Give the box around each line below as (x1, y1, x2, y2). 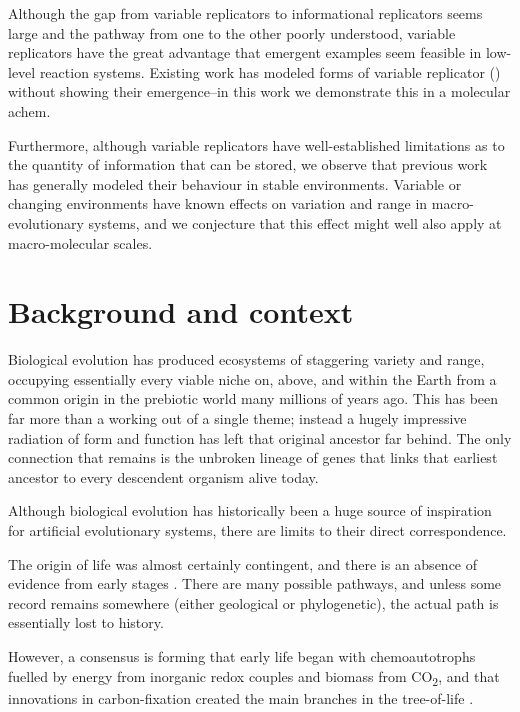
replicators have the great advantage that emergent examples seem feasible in (8, 42, 482, 63)
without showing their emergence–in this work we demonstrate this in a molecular (8, 81, 511, 102)
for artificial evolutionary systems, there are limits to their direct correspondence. (8, 520, 507, 540)
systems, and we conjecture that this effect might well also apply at (88, 212, 502, 233)
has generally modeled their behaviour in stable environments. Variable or (8, 173, 462, 194)
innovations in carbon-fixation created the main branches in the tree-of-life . (8, 687, 474, 708)
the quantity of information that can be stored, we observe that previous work (8, 154, 488, 175)
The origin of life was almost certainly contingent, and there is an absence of (8, 553, 478, 574)
